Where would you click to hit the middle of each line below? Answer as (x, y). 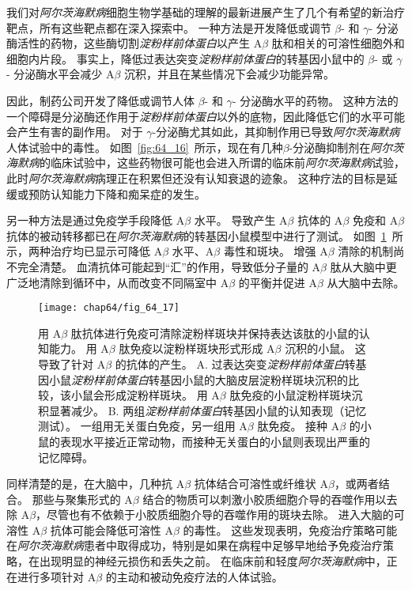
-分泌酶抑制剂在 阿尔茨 (346, 147)
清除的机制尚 (371, 251)
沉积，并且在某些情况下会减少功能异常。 (230, 74)
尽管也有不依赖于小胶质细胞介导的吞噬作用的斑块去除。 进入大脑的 (220, 514)
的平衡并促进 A (278, 282)
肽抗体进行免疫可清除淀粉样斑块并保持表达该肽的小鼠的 (215, 333)
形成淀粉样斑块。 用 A (162, 395)
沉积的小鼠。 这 (325, 348)
